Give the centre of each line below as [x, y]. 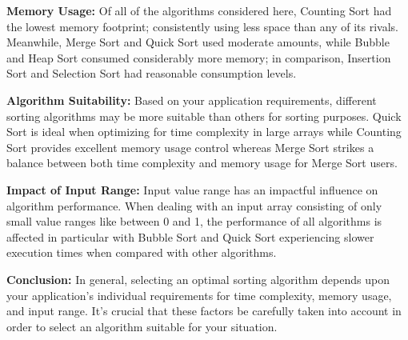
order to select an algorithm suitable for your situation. [142, 326]
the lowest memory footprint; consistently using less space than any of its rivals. [202, 26]
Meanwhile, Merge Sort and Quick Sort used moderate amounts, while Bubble [198, 42]
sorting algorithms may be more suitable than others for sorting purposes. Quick [204, 116]
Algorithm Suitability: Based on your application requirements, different [192, 100]
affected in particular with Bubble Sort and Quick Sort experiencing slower [190, 236]
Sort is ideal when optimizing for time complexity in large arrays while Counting [204, 132]
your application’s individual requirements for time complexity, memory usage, [199, 295]
